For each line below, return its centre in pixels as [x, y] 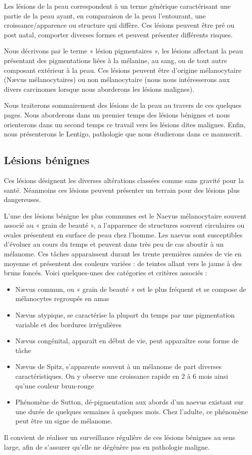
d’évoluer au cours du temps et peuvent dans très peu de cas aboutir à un [114, 244]
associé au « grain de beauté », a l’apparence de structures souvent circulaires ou [124, 225]
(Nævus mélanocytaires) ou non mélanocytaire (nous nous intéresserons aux [117, 79]
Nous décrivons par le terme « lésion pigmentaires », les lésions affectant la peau [124, 51]
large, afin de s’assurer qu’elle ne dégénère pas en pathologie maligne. [107, 447]
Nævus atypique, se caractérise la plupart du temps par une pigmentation [125, 315]
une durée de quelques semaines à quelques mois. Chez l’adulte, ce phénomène [132, 411]
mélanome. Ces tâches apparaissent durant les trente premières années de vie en [123, 254]
